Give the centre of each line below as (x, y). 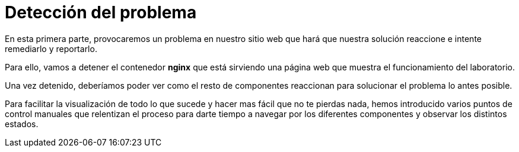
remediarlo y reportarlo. (51, 48)
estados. (22, 124)
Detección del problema (101, 12)
